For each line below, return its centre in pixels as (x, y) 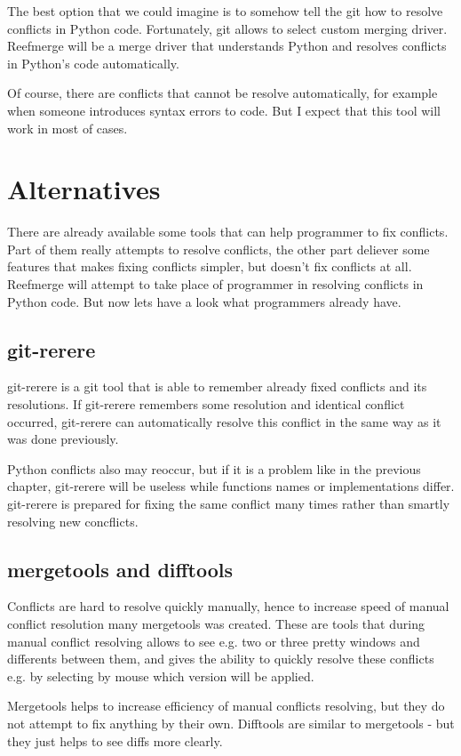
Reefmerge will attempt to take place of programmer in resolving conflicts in (215, 284)
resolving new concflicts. (73, 521)
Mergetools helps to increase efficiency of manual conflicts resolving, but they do (226, 706)
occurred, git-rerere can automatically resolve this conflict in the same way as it (224, 421)
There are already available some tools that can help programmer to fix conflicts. (228, 232)
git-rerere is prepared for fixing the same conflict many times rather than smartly (229, 504)
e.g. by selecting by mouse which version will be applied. (161, 676)
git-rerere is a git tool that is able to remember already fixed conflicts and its (217, 386)
